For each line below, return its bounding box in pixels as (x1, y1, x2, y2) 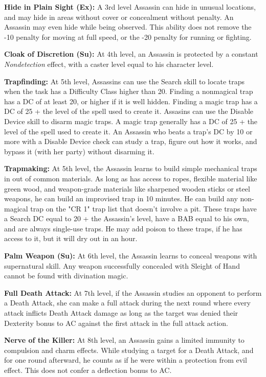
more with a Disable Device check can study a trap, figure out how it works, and (4, 136, 257, 147)
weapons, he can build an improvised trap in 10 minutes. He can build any (4, 193, 238, 204)
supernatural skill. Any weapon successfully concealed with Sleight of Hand (4, 260, 240, 271)
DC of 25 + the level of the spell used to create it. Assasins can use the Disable (4, 106, 254, 116)
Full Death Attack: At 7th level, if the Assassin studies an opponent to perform (4, 287, 262, 298)
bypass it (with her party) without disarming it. (4, 146, 154, 156)
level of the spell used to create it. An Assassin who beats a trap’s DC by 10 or (4, 126, 253, 136)
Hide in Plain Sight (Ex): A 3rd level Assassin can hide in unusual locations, (4, 2, 256, 12)
